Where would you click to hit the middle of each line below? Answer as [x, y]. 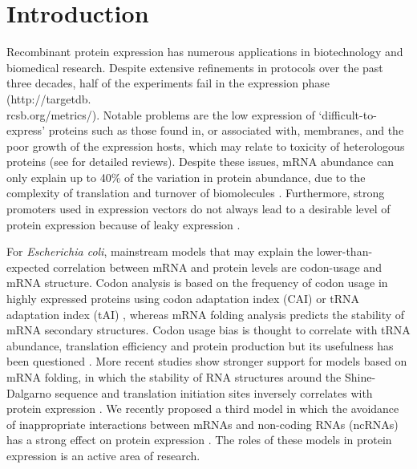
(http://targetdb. [49, 98]
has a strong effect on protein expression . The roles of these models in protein [199, 440]
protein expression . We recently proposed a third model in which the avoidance [203, 408]
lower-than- [344, 251]
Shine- [360, 377]
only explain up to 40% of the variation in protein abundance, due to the [186, 177]
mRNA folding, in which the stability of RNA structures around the [174, 377]
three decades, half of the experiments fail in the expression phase [168, 83]
